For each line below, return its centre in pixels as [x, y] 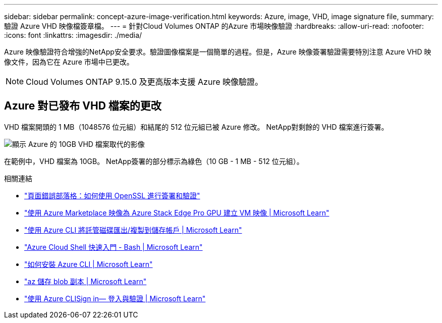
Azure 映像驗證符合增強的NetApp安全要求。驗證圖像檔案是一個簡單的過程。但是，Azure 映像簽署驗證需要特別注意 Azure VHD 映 [218, 52]
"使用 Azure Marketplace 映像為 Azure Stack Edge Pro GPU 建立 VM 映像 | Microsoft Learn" [177, 212]
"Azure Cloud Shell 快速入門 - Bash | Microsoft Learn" [114, 247]
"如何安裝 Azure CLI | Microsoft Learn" [89, 264]
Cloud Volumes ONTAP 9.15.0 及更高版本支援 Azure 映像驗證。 [144, 82]
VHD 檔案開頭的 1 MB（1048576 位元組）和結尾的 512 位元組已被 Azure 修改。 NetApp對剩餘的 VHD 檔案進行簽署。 [196, 127]
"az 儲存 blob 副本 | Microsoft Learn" [86, 281]
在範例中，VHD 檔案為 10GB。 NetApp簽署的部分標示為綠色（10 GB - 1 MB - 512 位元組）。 [154, 161]
